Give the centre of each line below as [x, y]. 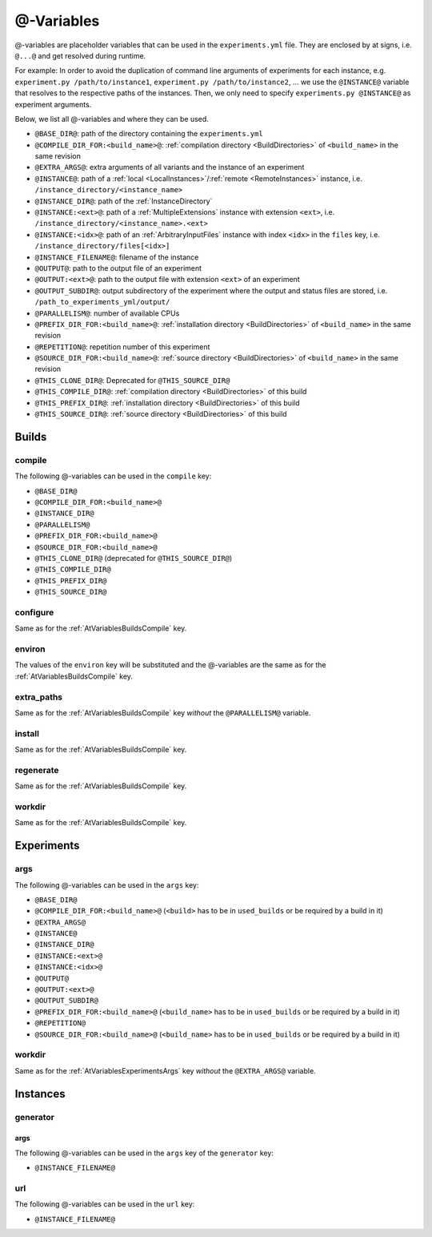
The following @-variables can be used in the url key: [105, 1204]
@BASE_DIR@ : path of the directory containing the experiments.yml [149, 134]
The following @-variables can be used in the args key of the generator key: [144, 1153]
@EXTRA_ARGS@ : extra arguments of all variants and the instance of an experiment [170, 167]
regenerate [37, 770]
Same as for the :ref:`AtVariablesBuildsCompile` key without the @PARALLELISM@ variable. [163, 712]
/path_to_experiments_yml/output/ [102, 302]
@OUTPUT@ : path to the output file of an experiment [118, 268]
